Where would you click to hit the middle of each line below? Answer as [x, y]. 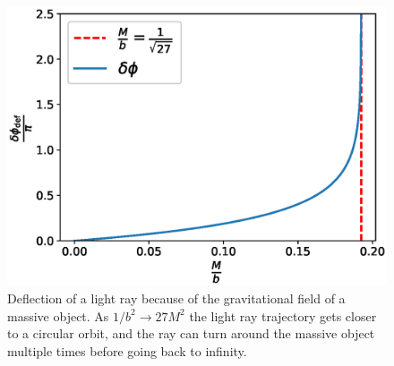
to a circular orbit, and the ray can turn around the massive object [191, 333]
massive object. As [58, 315]
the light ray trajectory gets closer [283, 315]
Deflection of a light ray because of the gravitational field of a [176, 298]
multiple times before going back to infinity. [127, 350]
